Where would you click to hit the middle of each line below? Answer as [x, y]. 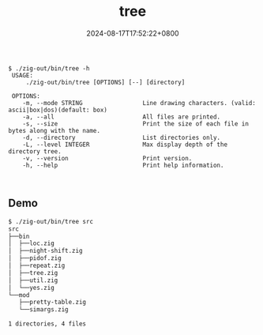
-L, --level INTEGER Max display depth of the [125, 145]
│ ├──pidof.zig [35, 258]
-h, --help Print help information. [123, 165]
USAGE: [23, 75]
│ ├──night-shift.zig [45, 251]
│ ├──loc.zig [32, 243]
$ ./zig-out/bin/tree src [51, 221]
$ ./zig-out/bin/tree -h [49, 68]
